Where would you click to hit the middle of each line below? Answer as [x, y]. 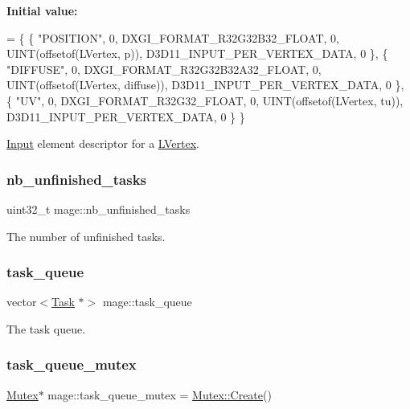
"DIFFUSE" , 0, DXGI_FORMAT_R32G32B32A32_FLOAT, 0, [164, 69]
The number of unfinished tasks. [86, 236]
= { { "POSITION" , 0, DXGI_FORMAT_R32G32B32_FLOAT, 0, [173, 37]
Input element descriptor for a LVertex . [103, 143]
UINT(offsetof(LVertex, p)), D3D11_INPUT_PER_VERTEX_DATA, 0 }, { [197, 53]
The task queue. [46, 328]
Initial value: [42, 10]
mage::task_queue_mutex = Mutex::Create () [160, 394]
